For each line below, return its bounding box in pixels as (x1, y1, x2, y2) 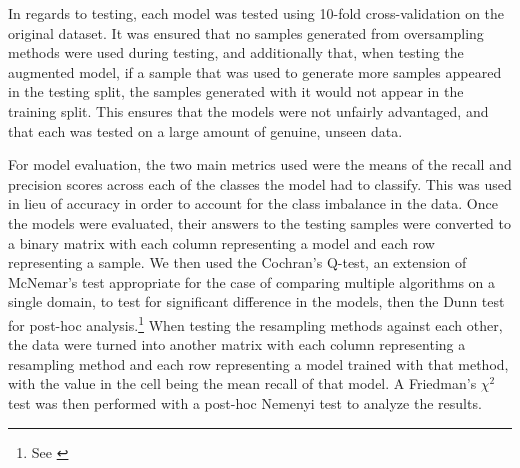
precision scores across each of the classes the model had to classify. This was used (8, 173, 512, 194)
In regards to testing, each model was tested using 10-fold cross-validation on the (8, 3, 505, 23)
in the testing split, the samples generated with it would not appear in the (8, 81, 464, 102)
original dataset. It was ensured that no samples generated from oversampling (8, 22, 484, 43)
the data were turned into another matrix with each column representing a (8, 334, 466, 355)
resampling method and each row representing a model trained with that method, (8, 353, 509, 374)
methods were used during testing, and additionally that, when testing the (8, 42, 464, 63)
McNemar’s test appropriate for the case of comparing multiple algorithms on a (8, 271, 496, 292)
